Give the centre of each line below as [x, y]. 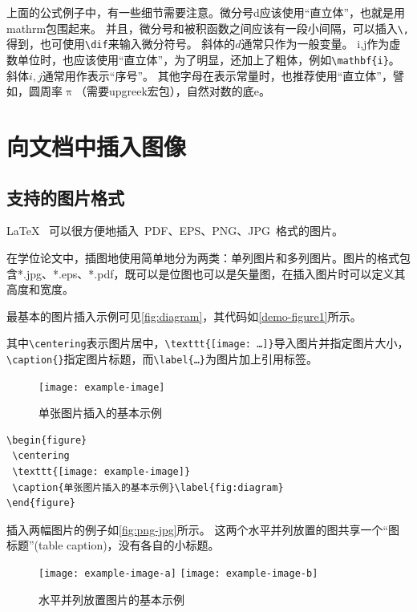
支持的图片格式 [65, 197]
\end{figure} [41, 503]
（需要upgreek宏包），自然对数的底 [164, 91]
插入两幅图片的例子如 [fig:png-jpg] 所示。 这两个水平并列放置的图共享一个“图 [203, 529]
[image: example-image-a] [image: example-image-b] [178, 574]
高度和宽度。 [40, 289]
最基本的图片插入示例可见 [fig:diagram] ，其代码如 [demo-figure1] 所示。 [184, 316]
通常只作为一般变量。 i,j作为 [315, 44]
